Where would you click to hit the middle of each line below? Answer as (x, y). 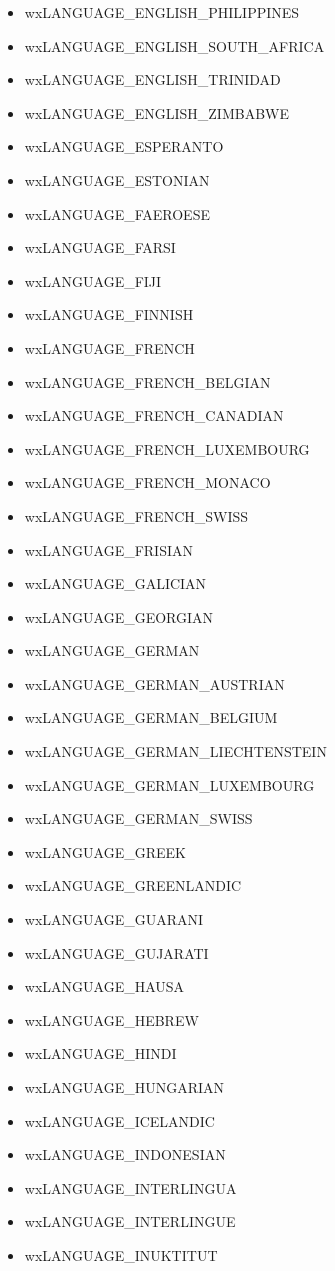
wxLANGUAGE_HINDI (100, 1053)
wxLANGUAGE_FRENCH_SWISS (136, 515)
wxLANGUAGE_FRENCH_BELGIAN (147, 381)
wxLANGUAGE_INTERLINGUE (130, 1221)
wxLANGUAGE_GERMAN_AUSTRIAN (154, 683)
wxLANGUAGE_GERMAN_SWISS (138, 818)
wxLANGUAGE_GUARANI (114, 919)
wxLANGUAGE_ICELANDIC (119, 1120)
